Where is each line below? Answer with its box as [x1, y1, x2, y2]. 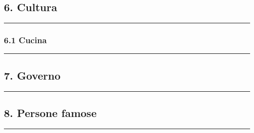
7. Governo [4, 67, 61, 83]
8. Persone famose [4, 105, 97, 120]
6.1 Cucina [4, 34, 47, 46]
